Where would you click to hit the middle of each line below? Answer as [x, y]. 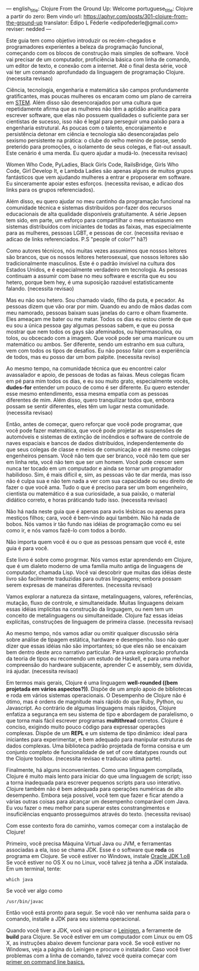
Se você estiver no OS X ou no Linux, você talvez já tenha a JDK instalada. [97, 862]
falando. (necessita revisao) [40, 288]
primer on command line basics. [45, 961]
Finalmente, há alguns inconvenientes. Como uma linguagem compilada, [95, 770]
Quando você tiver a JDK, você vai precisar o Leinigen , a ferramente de [94, 930]
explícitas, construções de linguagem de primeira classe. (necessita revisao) [100, 622]
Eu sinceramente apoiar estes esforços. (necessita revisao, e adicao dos [95, 183]
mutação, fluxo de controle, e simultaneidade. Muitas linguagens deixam [95, 603]
